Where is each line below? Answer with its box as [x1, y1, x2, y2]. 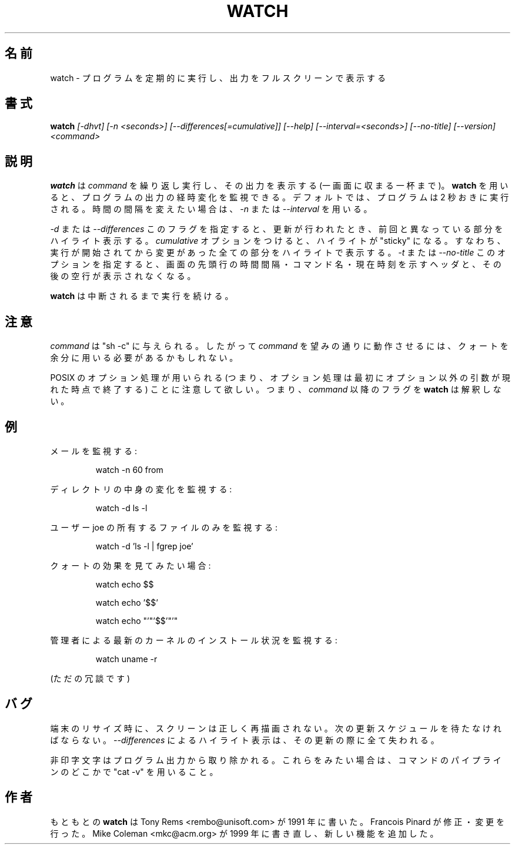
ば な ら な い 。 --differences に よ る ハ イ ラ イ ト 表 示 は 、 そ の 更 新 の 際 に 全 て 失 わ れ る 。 [50, 734, 439, 745]
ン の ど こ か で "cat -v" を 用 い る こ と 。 [50, 766, 218, 777]
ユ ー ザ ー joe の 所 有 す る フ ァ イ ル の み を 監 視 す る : [50, 522, 278, 532]
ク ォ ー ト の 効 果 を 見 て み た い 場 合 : [50, 560, 211, 571]
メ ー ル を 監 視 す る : [50, 445, 137, 456]
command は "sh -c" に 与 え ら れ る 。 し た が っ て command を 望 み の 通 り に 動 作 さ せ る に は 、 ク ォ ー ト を [50, 341, 509, 351]
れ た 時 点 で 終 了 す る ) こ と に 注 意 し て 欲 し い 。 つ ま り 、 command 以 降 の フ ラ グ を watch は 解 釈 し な [50, 384, 501, 395]
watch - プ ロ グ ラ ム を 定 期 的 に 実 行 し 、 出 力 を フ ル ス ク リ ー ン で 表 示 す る [50, 72, 386, 83]
